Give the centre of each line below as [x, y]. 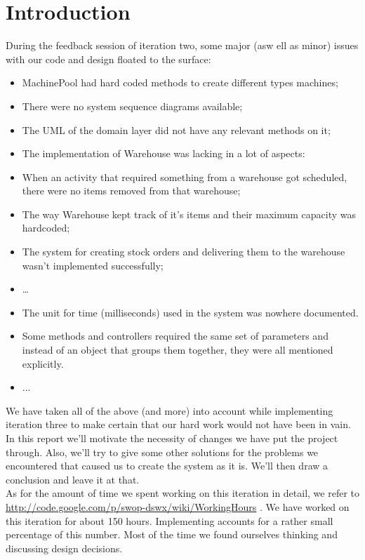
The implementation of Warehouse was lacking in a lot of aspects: [164, 153]
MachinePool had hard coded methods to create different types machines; [180, 82]
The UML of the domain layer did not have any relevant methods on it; [176, 129]
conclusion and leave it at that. [73, 479]
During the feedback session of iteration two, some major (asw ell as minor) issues [182, 45]
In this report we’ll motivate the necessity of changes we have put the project [172, 438]
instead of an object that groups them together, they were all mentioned [178, 350]
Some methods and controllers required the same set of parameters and [175, 336]
